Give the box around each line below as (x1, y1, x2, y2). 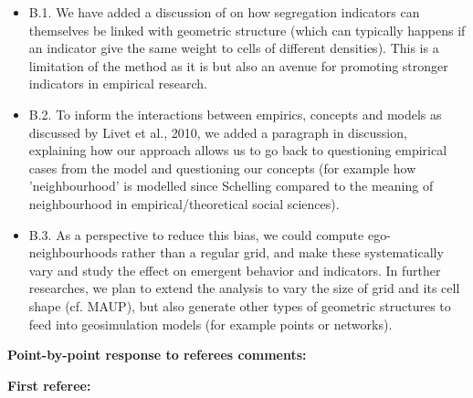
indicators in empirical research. (28, 74, 207, 93)
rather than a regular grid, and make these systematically (121, 243, 444, 262)
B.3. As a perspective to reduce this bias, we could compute (28, 225, 364, 244)
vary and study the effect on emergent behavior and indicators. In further (28, 260, 441, 279)
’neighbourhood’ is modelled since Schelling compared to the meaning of (28, 176, 434, 195)
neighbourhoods (28, 243, 118, 262)
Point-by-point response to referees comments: (7, 345, 307, 364)
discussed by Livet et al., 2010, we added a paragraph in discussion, (28, 122, 407, 141)
